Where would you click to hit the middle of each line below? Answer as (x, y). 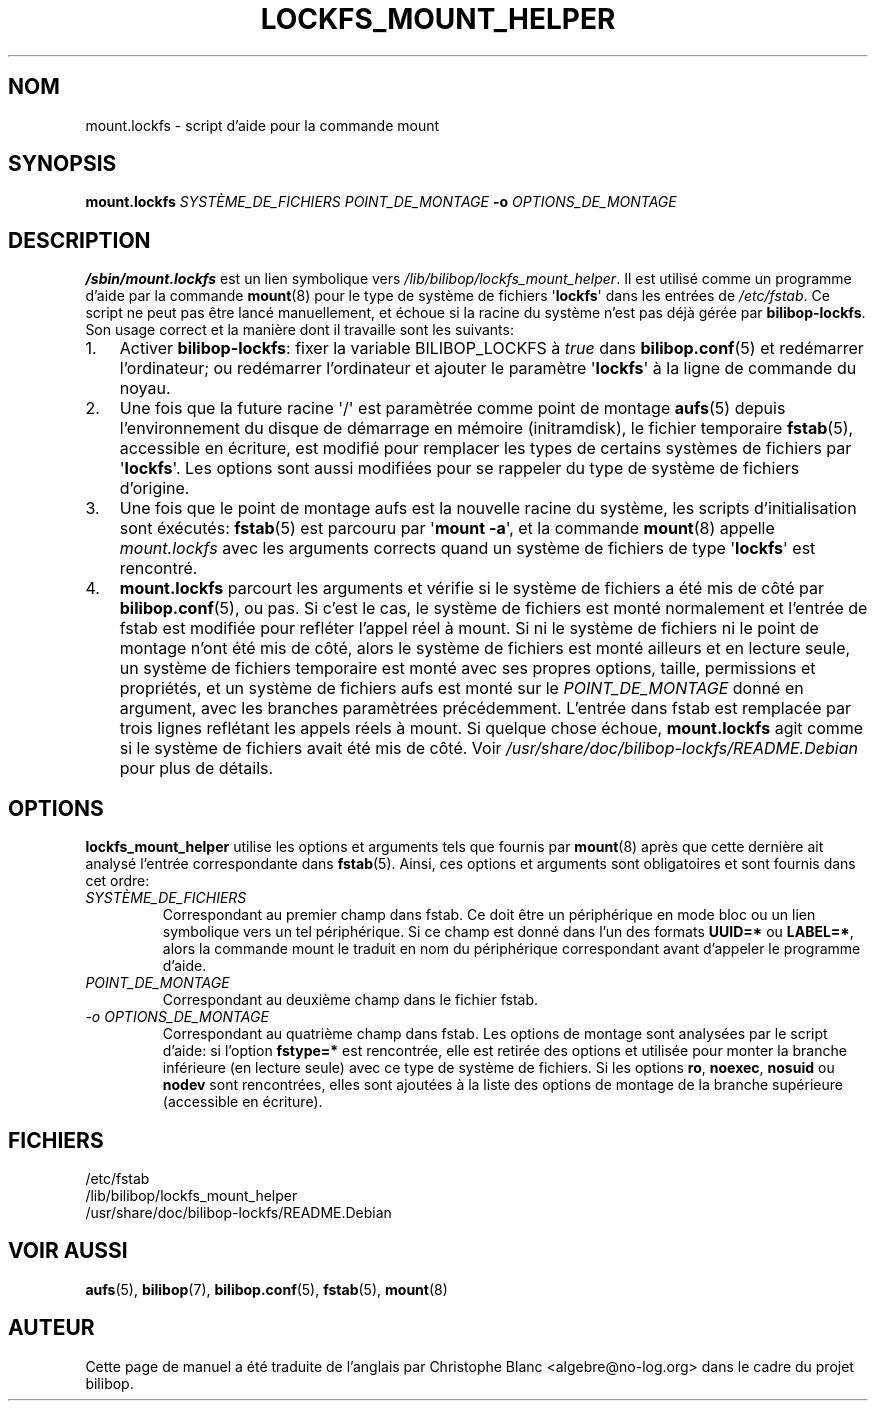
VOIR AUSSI (68, 1251)
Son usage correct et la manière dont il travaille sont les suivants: (299, 330)
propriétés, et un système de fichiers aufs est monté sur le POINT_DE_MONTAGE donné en (461, 688)
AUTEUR (51, 1328)
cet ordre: (117, 881)
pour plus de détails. (196, 768)
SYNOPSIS (62, 164)
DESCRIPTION (79, 240)
